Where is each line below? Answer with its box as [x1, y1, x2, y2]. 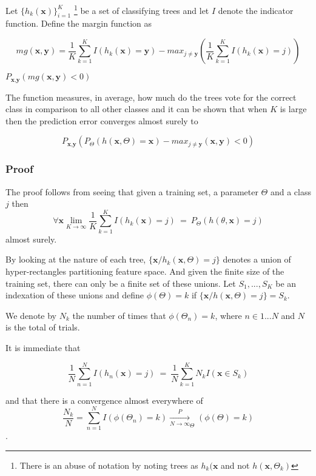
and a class [270, 185, 311, 198]
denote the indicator [218, 4, 294, 16]
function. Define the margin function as [5, 17, 152, 30]
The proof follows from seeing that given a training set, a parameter [5, 185, 258, 198]
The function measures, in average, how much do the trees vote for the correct [5, 90, 297, 103]
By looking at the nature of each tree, [5, 253, 146, 266]
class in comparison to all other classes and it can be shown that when [5, 102, 267, 115]
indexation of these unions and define [5, 289, 144, 301]
